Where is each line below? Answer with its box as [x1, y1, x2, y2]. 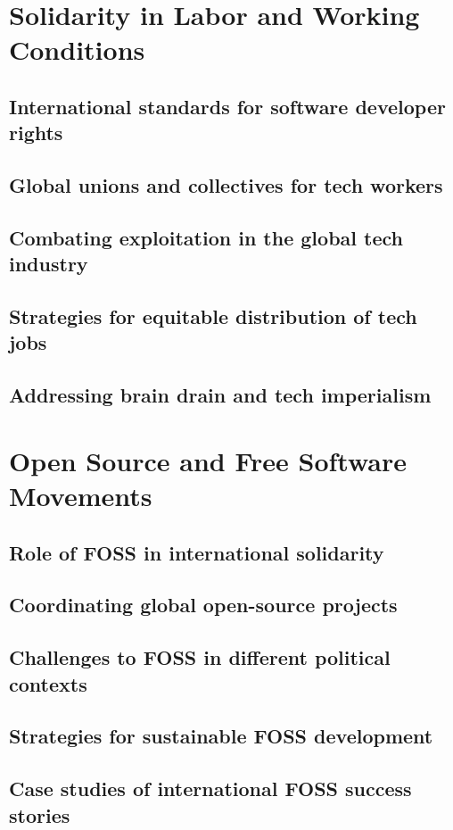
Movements [9, 477, 152, 514]
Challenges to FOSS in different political [9, 643, 391, 671]
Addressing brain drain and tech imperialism [9, 381, 432, 409]
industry [9, 250, 88, 278]
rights [9, 119, 63, 146]
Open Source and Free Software [9, 442, 408, 478]
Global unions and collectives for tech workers [9, 171, 443, 199]
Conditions [9, 31, 145, 68]
